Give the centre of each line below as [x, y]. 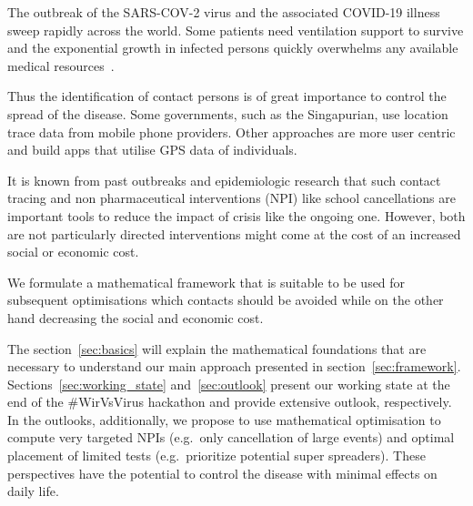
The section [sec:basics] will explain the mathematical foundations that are [217, 348]
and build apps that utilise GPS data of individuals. [152, 150]
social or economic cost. [73, 252]
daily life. [33, 491]
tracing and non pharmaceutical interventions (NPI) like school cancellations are [231, 198]
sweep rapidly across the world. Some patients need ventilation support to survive [236, 30]
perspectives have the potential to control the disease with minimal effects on [222, 473]
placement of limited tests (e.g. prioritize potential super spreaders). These [216, 455]
